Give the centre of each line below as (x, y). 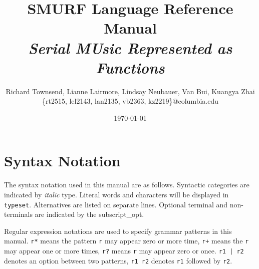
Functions (130, 67)
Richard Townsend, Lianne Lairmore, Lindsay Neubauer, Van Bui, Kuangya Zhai (130, 91)
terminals (18, 214)
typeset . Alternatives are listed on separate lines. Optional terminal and (116, 204)
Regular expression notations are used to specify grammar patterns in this (118, 231)
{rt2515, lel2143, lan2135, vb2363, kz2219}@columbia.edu (130, 101)
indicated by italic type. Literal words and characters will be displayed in (116, 194)
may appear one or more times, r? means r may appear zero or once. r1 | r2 (124, 251)
